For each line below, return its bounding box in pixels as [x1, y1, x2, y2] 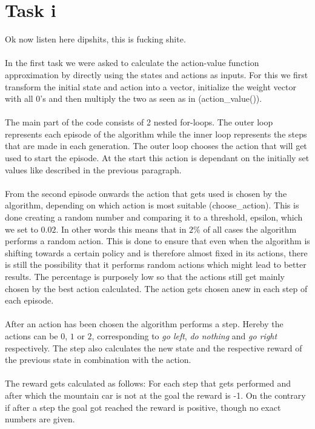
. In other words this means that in [56, 222, 187, 235]
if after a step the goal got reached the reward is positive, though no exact [5, 401, 281, 413]
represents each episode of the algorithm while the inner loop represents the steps [5, 127, 307, 140]
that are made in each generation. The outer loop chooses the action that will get [5, 139, 307, 152]
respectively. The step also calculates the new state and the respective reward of [5, 341, 302, 354]
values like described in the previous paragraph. [5, 163, 182, 176]
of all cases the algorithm [203, 222, 297, 235]
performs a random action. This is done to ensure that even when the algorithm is [5, 234, 310, 247]
